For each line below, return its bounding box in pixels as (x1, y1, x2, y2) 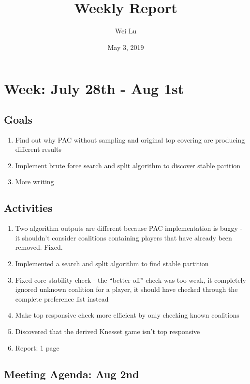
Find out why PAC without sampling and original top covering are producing (15, 134, 245, 144)
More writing (15, 176, 54, 187)
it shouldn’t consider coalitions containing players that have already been (15, 232, 232, 242)
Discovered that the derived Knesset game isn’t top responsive (15, 326, 200, 336)
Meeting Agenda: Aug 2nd (4, 366, 139, 381)
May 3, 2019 (107, 42, 144, 52)
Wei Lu (115, 26, 137, 36)
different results (15, 144, 61, 154)
